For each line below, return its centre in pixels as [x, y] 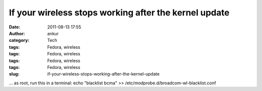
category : [19, 40]
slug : [14, 74]
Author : [17, 33]
